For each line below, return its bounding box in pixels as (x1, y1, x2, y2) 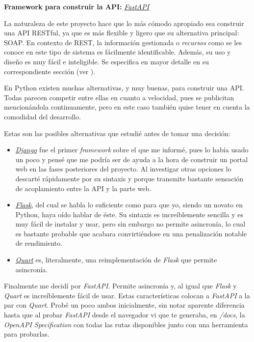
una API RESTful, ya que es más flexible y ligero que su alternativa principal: (4, 28, 239, 38)
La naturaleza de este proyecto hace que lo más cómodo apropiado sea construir (4, 18, 244, 28)
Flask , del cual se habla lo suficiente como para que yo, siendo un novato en (15, 199, 243, 210)
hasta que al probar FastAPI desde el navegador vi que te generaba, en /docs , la (4, 310, 245, 320)
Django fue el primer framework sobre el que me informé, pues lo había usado (15, 144, 249, 155)
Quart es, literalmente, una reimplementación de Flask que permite (15, 255, 217, 265)
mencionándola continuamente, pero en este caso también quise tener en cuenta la (4, 102, 250, 112)
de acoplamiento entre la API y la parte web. (15, 183, 152, 193)
